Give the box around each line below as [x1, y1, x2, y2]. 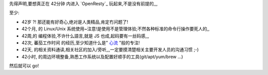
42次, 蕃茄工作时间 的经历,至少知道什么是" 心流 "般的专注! [21, 40, 140, 46]
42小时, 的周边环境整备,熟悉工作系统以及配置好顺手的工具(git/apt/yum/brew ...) [21, 54, 183, 60]
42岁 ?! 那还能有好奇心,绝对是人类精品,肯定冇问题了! [21, 19, 129, 25]
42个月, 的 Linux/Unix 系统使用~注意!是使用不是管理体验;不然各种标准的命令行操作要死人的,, [21, 26, 210, 32]
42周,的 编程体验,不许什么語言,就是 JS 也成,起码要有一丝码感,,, [21, 33, 149, 39]
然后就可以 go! [9, 63, 39, 69]
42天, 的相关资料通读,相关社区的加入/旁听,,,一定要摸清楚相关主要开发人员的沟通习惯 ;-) [21, 47, 199, 53]
